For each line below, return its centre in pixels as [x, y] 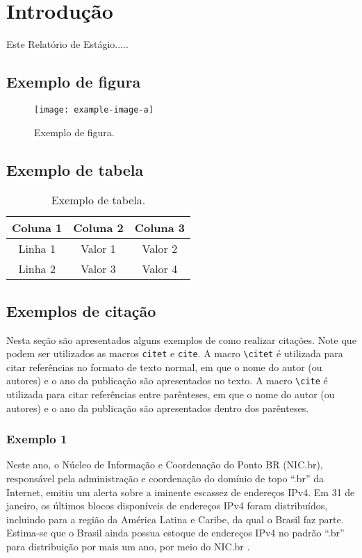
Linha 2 [37, 269]
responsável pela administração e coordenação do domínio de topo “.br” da [165, 478]
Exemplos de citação [81, 310]
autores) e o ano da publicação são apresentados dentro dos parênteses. [158, 408]
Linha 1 [37, 249]
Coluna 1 [37, 228]
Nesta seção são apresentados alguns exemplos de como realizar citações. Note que [181, 339]
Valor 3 [98, 269]
